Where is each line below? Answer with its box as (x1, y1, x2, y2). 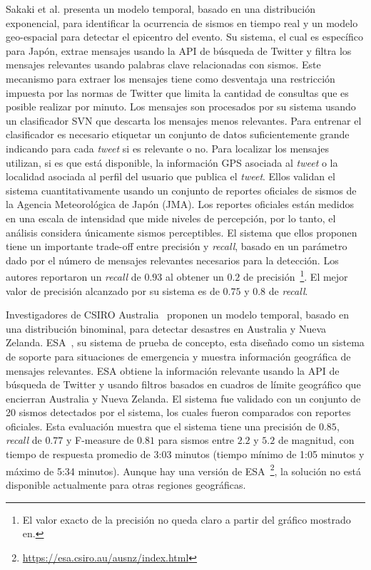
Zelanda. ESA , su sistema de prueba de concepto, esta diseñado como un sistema (6, 335, 365, 350)
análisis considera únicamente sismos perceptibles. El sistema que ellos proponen (6, 224, 357, 239)
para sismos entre (158, 432, 235, 447)
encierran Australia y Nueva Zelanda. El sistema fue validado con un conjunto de (6, 390, 361, 405)
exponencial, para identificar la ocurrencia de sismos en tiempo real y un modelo (6, 15, 358, 30)
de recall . (268, 283, 308, 298)
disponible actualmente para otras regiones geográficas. (6, 477, 246, 492)
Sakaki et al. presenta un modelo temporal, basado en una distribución (6, 1, 316, 16)
